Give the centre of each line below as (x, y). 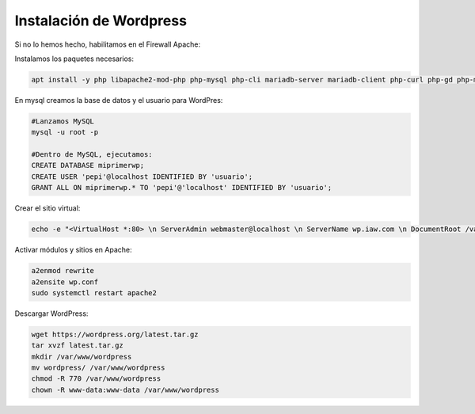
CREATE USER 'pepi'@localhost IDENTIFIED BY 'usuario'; (142, 177)
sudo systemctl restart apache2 (94, 292)
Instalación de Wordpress (101, 21)
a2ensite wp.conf (65, 282)
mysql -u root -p (65, 132)
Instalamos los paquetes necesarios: (74, 59)
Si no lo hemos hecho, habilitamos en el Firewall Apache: (108, 44)
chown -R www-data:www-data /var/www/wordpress (125, 389)
